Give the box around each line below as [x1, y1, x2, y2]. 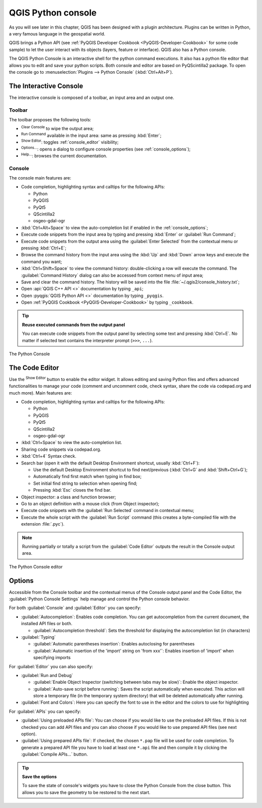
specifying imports [33, 655, 71, 660]
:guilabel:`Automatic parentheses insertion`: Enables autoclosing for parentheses [33, 641, 195, 647]
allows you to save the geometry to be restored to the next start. [22, 789, 150, 795]
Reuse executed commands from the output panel [22, 322, 125, 328]
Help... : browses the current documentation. [21, 152, 108, 159]
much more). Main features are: [9, 390, 72, 396]
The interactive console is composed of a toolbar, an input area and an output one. [9, 95, 174, 100]
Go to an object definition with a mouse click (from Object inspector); [21, 500, 160, 507]
